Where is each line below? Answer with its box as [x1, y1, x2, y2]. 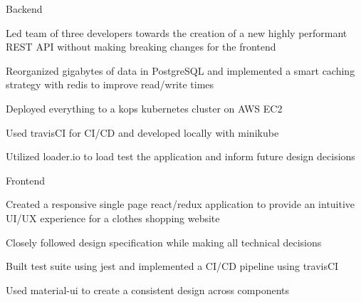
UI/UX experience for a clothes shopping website [6, 210, 220, 225]
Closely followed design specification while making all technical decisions [6, 234, 322, 249]
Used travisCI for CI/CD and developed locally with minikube [6, 125, 279, 140]
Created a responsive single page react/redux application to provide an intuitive [6, 197, 355, 212]
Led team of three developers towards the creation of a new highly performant [6, 25, 347, 40]
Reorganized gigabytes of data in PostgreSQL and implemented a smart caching [6, 63, 355, 78]
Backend [6, 1, 43, 16]
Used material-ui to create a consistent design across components [6, 282, 290, 297]
